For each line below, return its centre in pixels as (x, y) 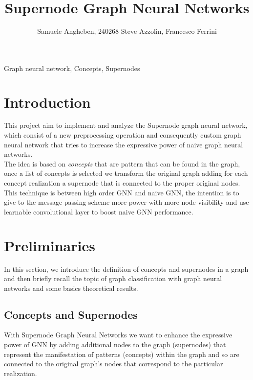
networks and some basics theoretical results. (71, 288)
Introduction (47, 102)
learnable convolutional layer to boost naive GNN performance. (99, 211)
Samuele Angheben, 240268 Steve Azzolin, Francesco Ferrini (127, 31)
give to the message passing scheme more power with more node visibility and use (126, 202)
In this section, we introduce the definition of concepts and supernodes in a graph (126, 269)
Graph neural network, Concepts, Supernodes (72, 68)
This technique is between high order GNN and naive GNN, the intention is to (122, 192)
